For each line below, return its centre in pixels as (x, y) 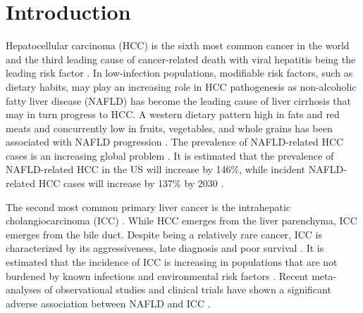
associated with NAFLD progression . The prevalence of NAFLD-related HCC (175, 142)
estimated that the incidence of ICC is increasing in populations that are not (172, 262)
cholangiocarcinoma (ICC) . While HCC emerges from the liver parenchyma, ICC (181, 221)
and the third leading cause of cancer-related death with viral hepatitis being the (181, 59)
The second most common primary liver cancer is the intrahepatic (148, 206)
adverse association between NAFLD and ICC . (108, 303)
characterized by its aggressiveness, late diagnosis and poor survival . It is (165, 248)
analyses (24, 289)
